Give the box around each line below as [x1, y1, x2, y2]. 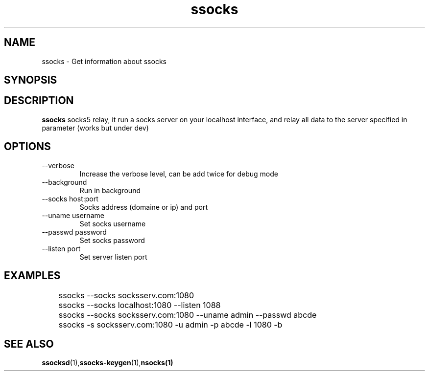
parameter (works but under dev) [42, 123, 149, 132]
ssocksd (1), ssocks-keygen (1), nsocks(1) [42, 358, 173, 367]
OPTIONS [4, 140, 51, 153]
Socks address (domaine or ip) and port [79, 202, 208, 211]
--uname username [42, 211, 104, 220]
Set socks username [79, 219, 146, 228]
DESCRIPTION [4, 94, 74, 107]
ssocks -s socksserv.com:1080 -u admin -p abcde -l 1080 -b [58, 319, 283, 330]
